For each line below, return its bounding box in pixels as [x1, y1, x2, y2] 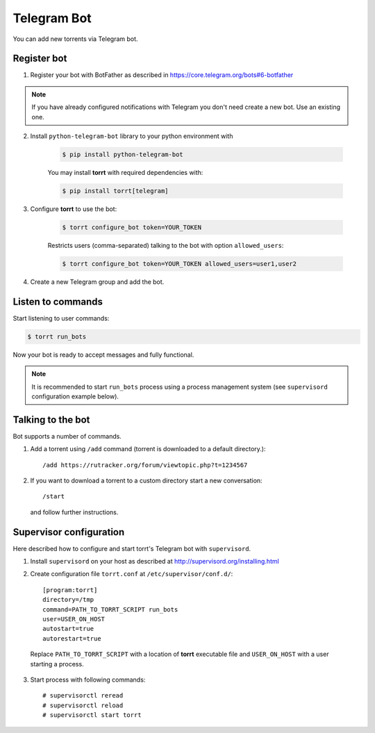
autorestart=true [42, 634, 101, 642]
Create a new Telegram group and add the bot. [30, 278, 165, 286]
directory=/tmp [42, 596, 94, 604]
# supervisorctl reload [42, 701, 124, 709]
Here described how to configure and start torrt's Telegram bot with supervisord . [12, 544, 251, 553]
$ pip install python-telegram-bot [62, 151, 183, 158]
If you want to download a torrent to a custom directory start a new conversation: [30, 476, 263, 485]
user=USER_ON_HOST [42, 615, 106, 623]
